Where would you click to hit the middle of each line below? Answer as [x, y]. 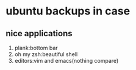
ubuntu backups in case [68, 11]
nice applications [39, 33]
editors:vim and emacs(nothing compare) [66, 61]
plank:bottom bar [36, 48]
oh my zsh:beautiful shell [46, 54]
